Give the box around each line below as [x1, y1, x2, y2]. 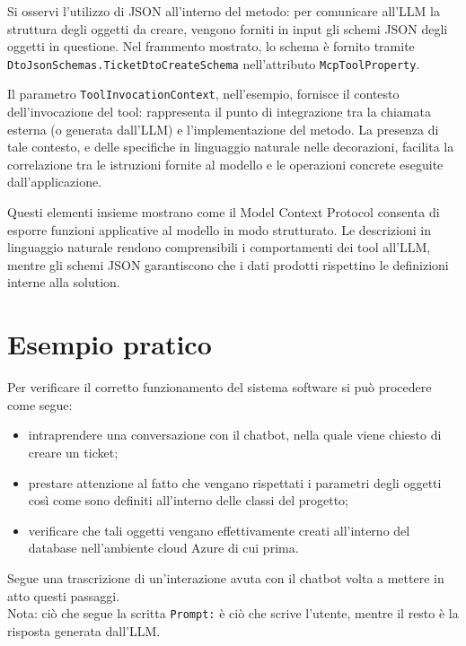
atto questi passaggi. [7, 586, 120, 605]
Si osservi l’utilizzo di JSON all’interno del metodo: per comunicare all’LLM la [7, 2, 440, 20]
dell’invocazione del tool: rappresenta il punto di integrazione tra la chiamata [7, 102, 431, 121]
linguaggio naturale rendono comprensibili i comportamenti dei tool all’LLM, [7, 238, 431, 257]
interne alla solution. [7, 273, 120, 292]
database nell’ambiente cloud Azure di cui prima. [28, 538, 299, 557]
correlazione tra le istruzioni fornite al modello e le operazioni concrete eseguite [7, 154, 444, 173]
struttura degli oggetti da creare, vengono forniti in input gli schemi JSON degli [7, 19, 448, 38]
